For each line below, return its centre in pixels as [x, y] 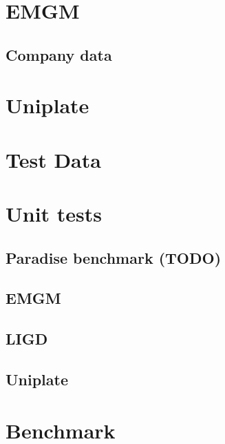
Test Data [53, 159]
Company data [59, 54]
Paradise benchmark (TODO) [114, 257]
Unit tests [54, 214]
